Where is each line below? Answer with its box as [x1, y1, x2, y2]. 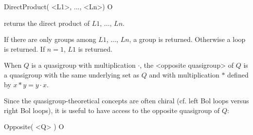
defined [227, 69, 249, 79]
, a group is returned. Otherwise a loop [129, 34, 246, 44]
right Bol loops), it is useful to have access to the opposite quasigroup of [4, 105, 220, 115]
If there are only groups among [4, 34, 96, 44]
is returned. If [4, 43, 45, 54]
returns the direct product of [4, 18, 90, 28]
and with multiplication [149, 69, 219, 79]
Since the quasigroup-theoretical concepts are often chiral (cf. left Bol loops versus [4, 96, 249, 106]
